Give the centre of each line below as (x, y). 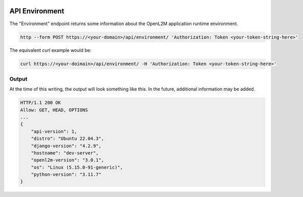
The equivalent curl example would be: (50, 50)
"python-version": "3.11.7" (66, 175)
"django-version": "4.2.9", (66, 146)
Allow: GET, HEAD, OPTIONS (54, 110)
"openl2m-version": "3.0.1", (68, 160)
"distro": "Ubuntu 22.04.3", (68, 139)
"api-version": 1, (54, 131)
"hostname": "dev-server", (65, 153)
